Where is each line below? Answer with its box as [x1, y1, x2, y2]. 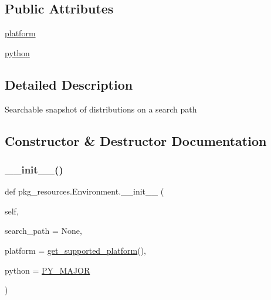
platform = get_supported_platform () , [5, 244, 147, 256]
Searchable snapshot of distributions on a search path [5, 103, 197, 115]
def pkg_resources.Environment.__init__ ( [5, 185, 164, 197]
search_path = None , [5, 224, 82, 237]
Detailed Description [5, 75, 133, 93]
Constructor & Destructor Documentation [5, 131, 267, 149]
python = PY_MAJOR [5, 264, 90, 276]
